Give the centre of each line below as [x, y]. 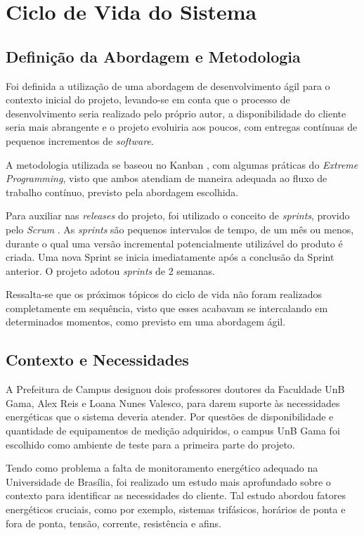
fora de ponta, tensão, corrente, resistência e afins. [113, 523]
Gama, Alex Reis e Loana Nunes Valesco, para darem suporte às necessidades [173, 402]
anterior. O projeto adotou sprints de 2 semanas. [110, 270]
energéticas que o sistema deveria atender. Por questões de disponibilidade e [170, 417]
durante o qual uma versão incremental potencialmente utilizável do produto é [174, 243]
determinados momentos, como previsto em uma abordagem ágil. [146, 322]
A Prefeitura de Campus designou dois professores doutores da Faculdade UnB [175, 389]
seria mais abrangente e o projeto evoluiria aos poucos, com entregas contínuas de [182, 127]
